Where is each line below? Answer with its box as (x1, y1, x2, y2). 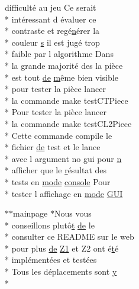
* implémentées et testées (5, 253, 97, 266)
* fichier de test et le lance (5, 141, 101, 153)
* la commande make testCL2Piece (5, 117, 132, 129)
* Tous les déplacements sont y (5, 265, 117, 278)
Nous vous (54, 207, 92, 220)
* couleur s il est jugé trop (5, 36, 100, 48)
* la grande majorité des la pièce (5, 59, 123, 71)
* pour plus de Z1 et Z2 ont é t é (5, 242, 119, 254)
